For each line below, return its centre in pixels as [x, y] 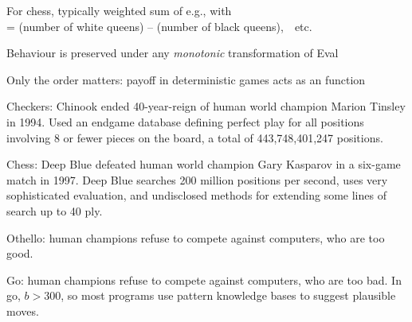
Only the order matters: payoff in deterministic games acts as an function [186, 79]
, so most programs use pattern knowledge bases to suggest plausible [228, 295]
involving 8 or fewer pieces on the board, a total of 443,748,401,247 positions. [195, 137]
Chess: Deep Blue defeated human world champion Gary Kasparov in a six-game [204, 164]
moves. [23, 310]
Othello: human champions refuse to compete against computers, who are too [196, 237]
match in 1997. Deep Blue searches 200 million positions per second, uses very [197, 179]
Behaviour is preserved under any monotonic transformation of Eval [173, 53]
